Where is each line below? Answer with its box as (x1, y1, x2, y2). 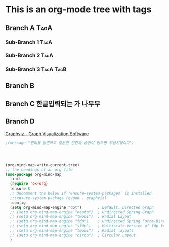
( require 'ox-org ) (10, 181, 49, 187)
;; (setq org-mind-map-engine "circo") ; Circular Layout (10, 233, 136, 238)
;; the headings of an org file (5, 167, 73, 172)
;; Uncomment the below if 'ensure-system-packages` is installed (10, 191, 152, 196)
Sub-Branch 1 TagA (5, 39, 53, 46)
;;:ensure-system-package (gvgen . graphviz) (10, 195, 107, 200)
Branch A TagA (5, 24, 53, 32)
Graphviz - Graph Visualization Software (5, 130, 89, 137)
